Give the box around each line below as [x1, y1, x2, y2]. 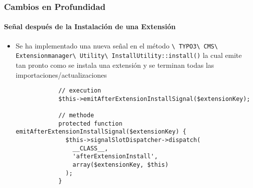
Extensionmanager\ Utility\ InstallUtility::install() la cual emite [15, 50, 242, 60]
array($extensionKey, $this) [72, 161, 169, 169]
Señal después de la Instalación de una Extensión [4, 21, 176, 32]
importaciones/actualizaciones [15, 69, 107, 80]
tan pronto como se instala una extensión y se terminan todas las [15, 59, 214, 70]
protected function [58, 120, 123, 127]
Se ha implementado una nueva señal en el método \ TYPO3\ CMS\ [15, 40, 218, 50]
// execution [58, 87, 101, 94]
